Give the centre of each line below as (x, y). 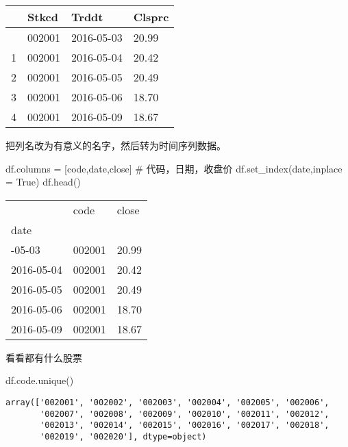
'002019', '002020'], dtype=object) (123, 436)
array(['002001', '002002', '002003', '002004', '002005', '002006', (167, 402)
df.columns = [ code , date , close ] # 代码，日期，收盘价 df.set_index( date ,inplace (174, 168)
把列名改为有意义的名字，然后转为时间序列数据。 (116, 145)
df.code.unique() (40, 380)
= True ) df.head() (43, 182)
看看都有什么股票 (44, 357)
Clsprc (151, 17)
